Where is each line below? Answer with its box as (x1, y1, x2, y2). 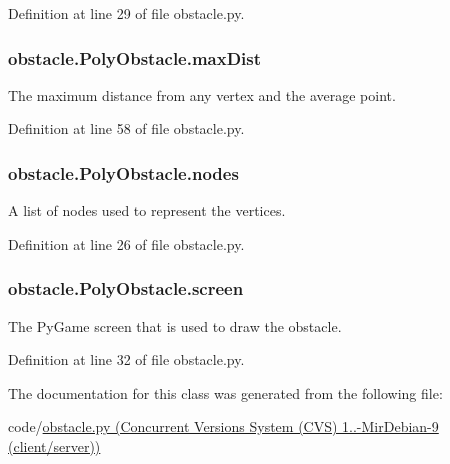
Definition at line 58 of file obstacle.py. (8, 118, 245, 139)
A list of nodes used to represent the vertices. (8, 200, 286, 221)
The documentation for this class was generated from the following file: (8, 382, 443, 403)
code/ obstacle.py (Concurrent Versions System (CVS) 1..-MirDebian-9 (8, 416, 439, 437)
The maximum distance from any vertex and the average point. (8, 84, 396, 105)
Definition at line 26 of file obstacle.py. (8, 233, 245, 254)
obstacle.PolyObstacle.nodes (8, 160, 239, 185)
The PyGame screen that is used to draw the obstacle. (8, 315, 342, 336)
